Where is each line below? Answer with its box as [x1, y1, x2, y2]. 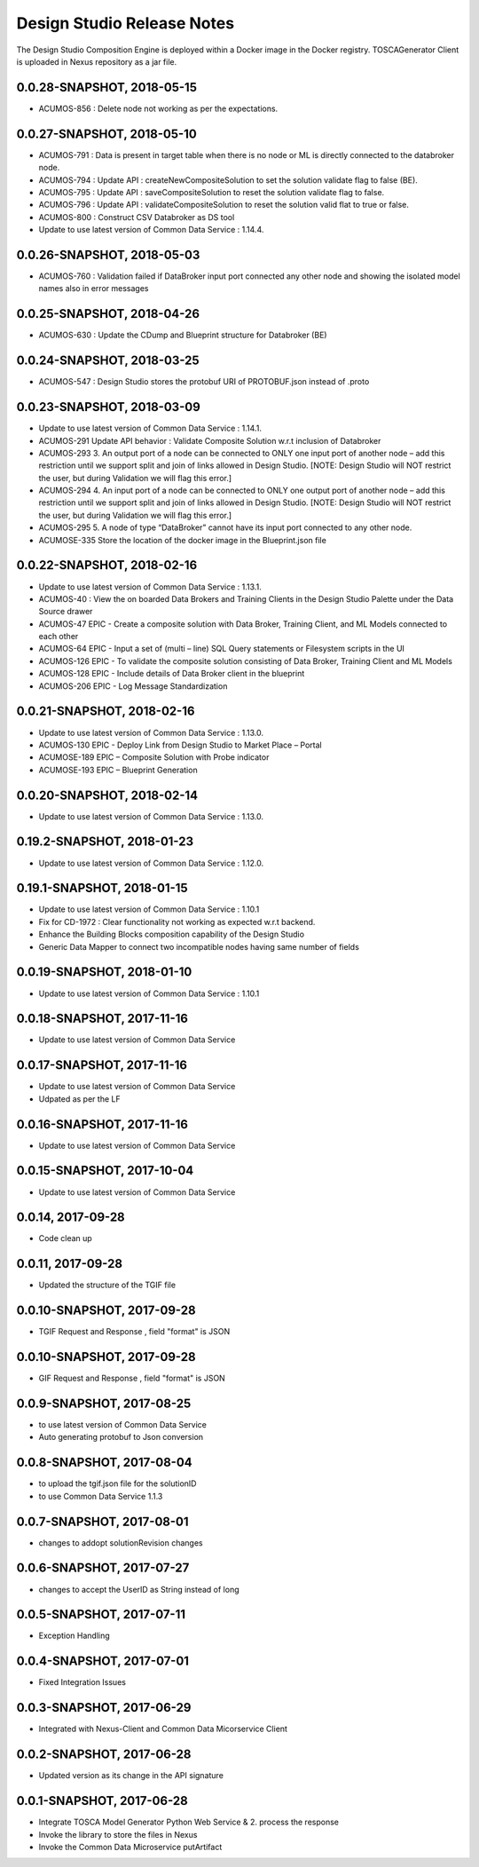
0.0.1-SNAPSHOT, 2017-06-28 [16, 1793, 188, 1808]
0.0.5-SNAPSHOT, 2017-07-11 [16, 1607, 186, 1622]
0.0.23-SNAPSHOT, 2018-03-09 [16, 400, 201, 415]
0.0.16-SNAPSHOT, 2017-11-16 [16, 1117, 188, 1132]
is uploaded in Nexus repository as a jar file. [16, 56, 177, 67]
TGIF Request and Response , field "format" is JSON [38, 1326, 231, 1337]
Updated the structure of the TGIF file [38, 1279, 177, 1291]
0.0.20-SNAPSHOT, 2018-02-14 [16, 787, 199, 803]
